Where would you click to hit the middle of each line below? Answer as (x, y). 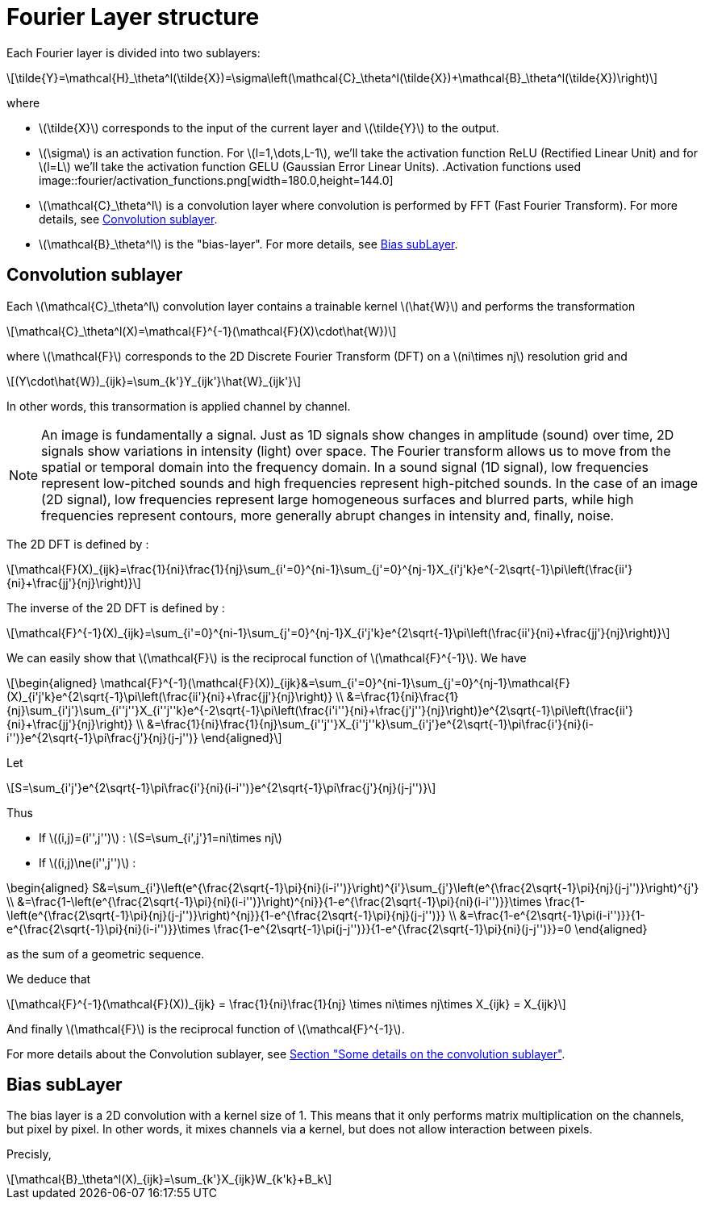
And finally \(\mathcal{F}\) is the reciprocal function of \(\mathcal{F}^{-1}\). (206, 1029)
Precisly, (29, 1154)
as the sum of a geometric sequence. (106, 954)
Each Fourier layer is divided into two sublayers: (133, 52)
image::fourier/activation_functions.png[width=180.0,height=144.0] (216, 180)
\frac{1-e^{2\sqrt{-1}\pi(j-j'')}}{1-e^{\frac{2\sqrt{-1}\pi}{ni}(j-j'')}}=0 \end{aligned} (430, 928)
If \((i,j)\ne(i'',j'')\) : (88, 862)
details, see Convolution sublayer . (128, 219)
